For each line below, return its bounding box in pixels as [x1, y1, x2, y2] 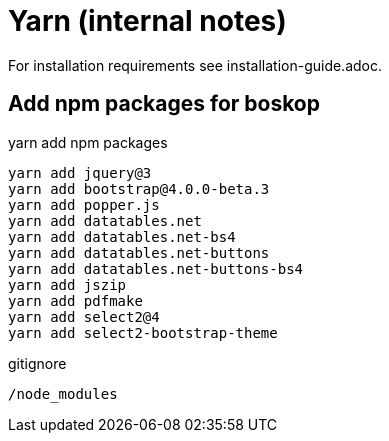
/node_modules [8, 385, 118, 402]
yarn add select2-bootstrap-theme [8, 324, 278, 341]
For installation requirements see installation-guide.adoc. [8, 56, 383, 74]
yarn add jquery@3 [8, 164, 152, 181]
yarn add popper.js [8, 196, 160, 213]
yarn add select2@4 [8, 308, 160, 325]
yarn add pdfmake [8, 292, 143, 309]
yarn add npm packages [8, 133, 168, 151]
